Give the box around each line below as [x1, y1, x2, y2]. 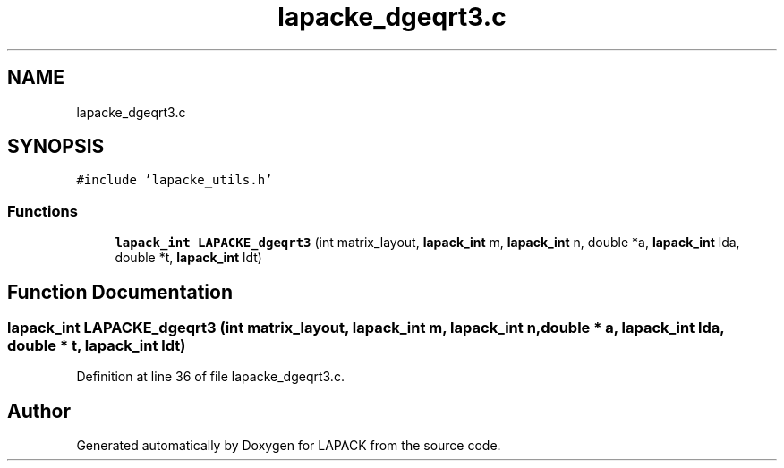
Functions [7, 201, 78, 220]
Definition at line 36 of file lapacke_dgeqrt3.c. [76, 369, 345, 385]
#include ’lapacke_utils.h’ [76, 173, 273, 188]
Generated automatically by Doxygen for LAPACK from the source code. [76, 438, 501, 454]
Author [7, 399, 71, 422]
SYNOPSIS [7, 135, 105, 158]
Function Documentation [7, 280, 233, 303]
